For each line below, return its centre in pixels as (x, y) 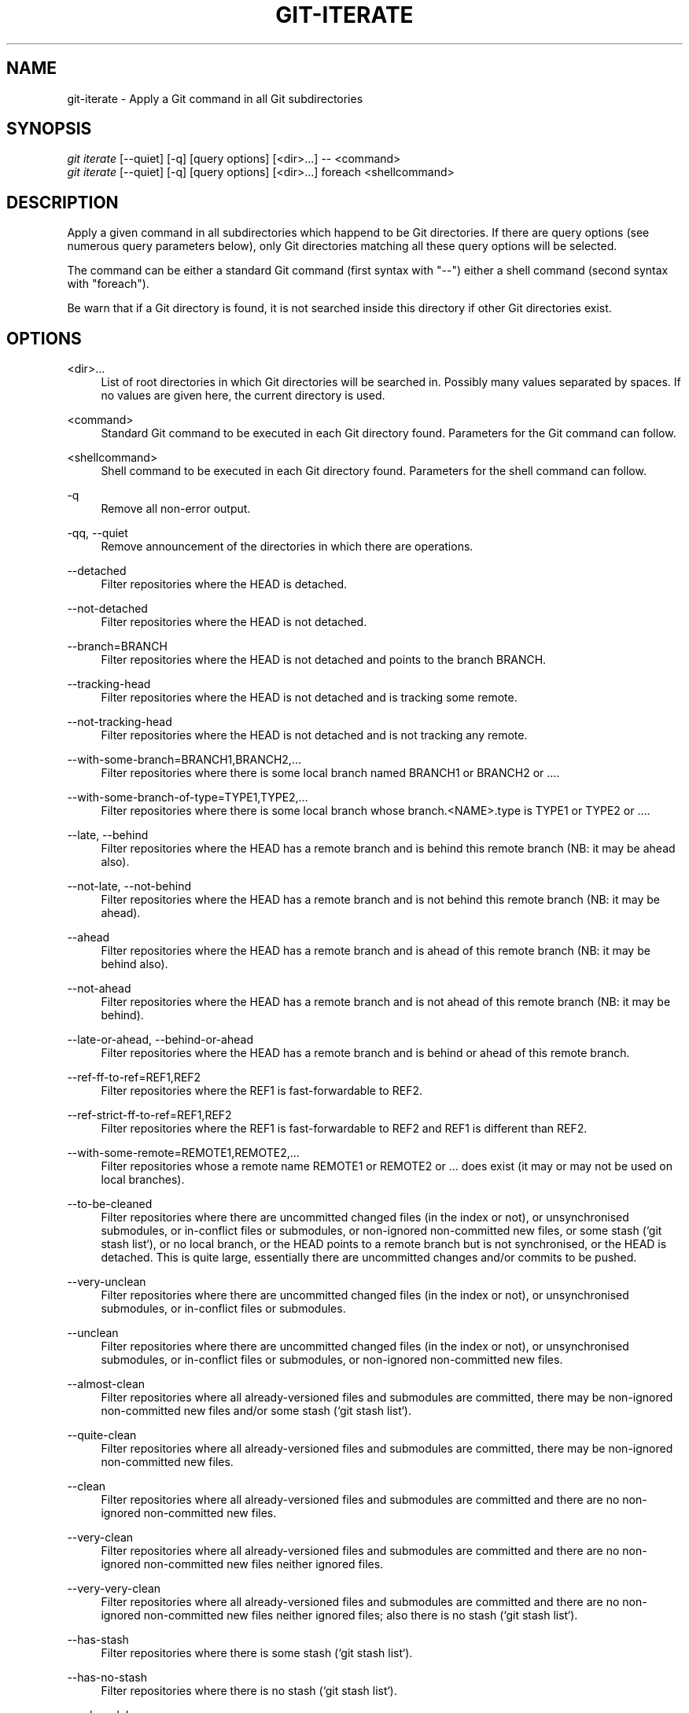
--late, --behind (108, 835)
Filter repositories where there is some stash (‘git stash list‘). (257, 1653)
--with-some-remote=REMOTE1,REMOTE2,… (183, 1153)
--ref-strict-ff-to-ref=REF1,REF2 (149, 1115)
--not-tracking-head (120, 722)
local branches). (143, 1180)
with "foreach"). (108, 284)
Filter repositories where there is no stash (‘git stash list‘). (249, 1691)
